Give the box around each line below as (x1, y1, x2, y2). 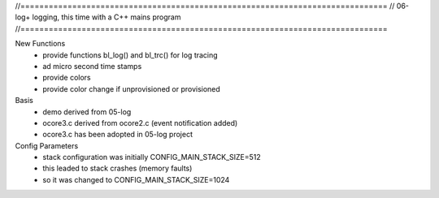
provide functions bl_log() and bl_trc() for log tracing (42, 49, 219, 60)
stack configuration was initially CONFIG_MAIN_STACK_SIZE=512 (42, 153, 262, 162)
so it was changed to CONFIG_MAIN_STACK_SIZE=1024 (42, 174, 230, 184)
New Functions (15, 39, 66, 49)
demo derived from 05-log (42, 106, 132, 117)
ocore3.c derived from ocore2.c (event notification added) (42, 118, 238, 127)
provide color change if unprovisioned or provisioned (42, 84, 221, 93)
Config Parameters (15, 140, 79, 150)
